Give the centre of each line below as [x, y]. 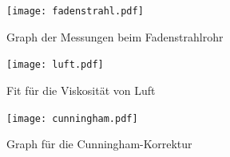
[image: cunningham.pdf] [72, 118]
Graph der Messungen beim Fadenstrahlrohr [115, 36]
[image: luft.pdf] [55, 65]
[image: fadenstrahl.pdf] [75, 11]
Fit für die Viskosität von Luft [81, 90]
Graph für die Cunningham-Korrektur [99, 144]
